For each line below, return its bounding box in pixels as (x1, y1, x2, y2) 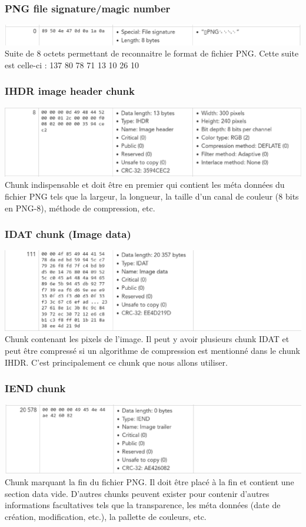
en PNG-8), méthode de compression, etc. (5, 201, 155, 214)
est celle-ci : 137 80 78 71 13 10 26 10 (5, 58, 139, 71)
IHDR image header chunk (5, 84, 135, 98)
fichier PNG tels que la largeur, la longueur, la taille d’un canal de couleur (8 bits (5, 190, 299, 202)
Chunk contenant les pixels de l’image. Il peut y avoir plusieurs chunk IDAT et (5, 333, 290, 345)
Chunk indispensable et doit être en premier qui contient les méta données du (5, 178, 285, 191)
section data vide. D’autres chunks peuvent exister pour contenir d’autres (5, 487, 270, 499)
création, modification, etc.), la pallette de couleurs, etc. (5, 510, 207, 522)
